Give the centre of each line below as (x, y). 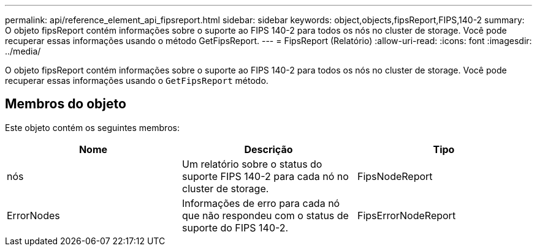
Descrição (268, 149)
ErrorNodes (33, 215)
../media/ (23, 51)
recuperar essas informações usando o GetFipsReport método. (137, 81)
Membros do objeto (66, 104)
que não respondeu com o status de (265, 215)
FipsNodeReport (395, 176)
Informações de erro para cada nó (261, 203)
